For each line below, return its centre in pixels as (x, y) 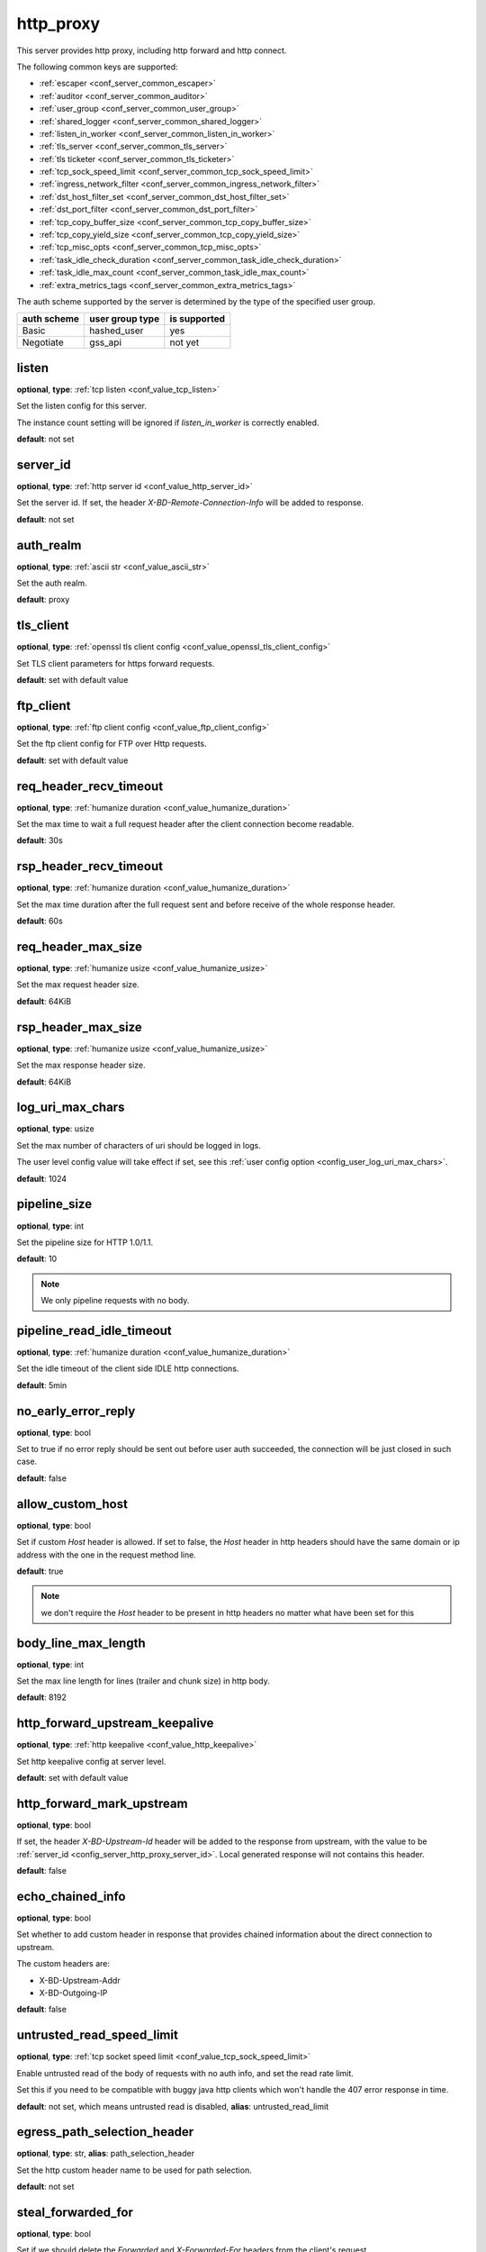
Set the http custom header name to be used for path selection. (134, 2170)
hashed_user (117, 331)
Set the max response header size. (81, 1065)
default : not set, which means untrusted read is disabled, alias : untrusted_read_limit (172, 2106)
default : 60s (40, 921)
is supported (197, 319)
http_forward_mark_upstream (102, 1803)
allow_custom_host (72, 1504)
